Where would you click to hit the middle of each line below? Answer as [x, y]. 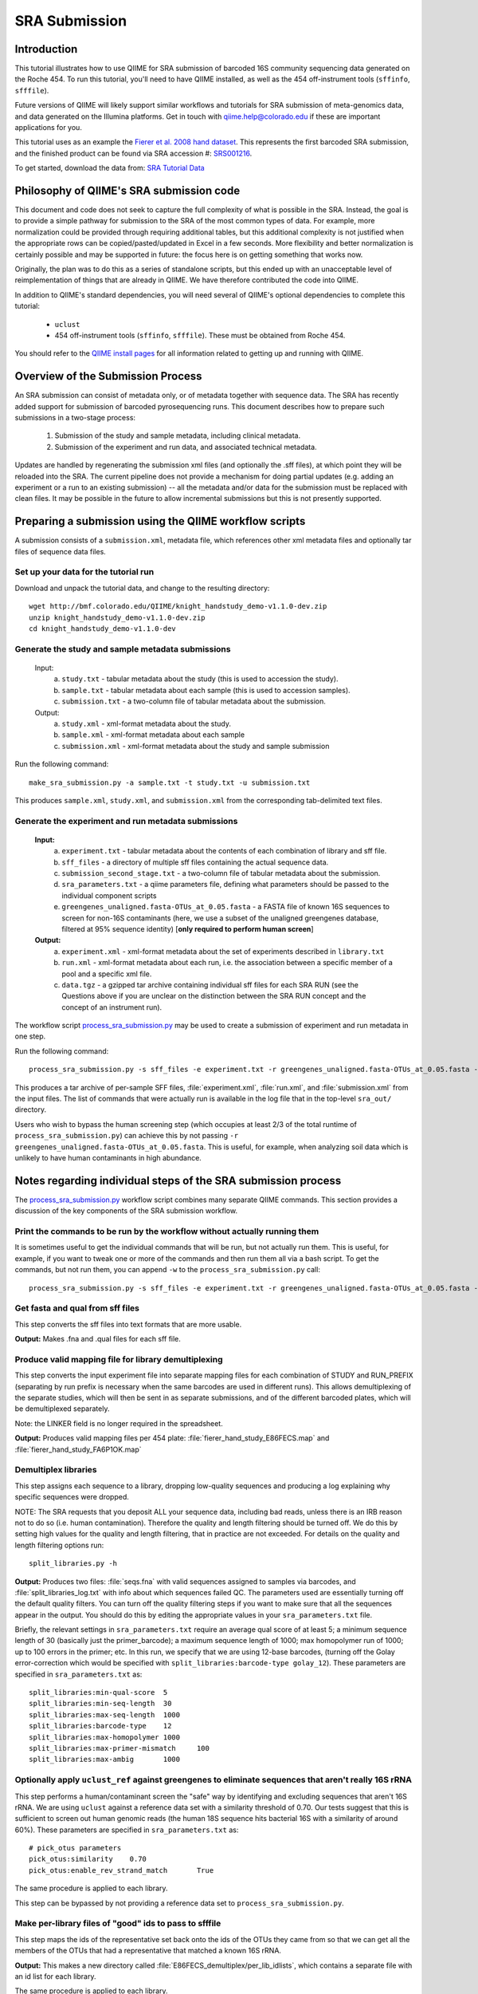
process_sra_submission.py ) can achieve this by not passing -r [127, 1136]
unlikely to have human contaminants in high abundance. [108, 1158]
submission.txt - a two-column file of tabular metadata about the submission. [194, 701]
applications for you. [49, 128]
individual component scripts [109, 895]
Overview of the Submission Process [108, 376]
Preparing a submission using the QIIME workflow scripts [160, 521]
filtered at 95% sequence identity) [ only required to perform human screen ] [188, 928]
